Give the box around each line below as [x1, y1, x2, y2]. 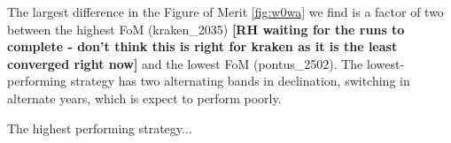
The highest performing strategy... [7, 118, 192, 137]
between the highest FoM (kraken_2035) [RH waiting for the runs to [7, 19, 405, 38]
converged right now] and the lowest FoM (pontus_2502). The [7, 54, 363, 72]
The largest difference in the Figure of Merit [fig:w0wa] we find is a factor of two [7, 3, 444, 20]
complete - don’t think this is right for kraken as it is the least [7, 37, 398, 56]
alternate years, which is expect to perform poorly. [7, 88, 282, 107]
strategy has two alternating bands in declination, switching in [70, 71, 410, 90]
